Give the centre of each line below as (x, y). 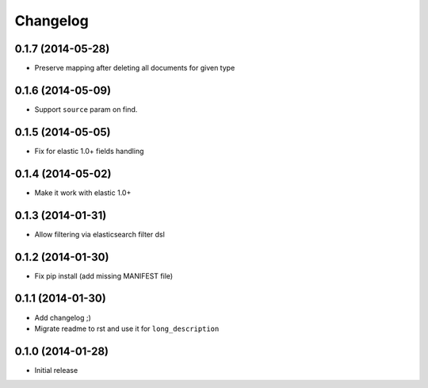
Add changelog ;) (63, 317)
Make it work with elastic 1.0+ (83, 192)
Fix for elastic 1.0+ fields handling (89, 151)
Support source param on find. (86, 109)
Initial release (56, 370)
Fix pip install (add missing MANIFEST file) (104, 276)
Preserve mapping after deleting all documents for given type (135, 68)
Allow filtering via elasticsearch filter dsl (100, 234)
